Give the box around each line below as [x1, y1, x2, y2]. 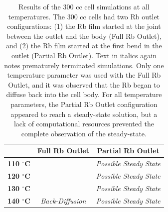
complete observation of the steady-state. [21, 128, 147, 138]
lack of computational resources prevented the [13, 118, 154, 129]
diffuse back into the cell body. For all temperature [6, 89, 162, 100]
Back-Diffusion [40, 195, 86, 206]
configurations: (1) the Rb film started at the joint [7, 21, 161, 31]
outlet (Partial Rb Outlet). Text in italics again [11, 50, 157, 60]
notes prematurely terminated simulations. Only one [4, 60, 164, 70]
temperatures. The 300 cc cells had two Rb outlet [8, 11, 160, 21]
